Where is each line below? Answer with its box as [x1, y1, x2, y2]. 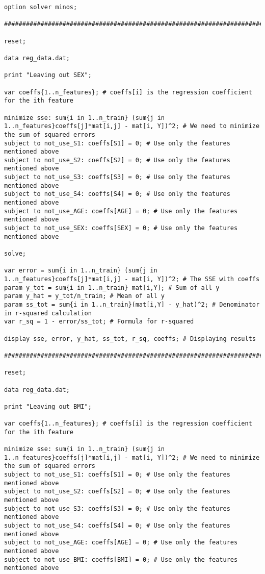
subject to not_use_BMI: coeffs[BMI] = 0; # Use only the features [4, 556, 238, 563]
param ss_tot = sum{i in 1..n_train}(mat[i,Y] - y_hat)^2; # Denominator [4, 301, 260, 308]
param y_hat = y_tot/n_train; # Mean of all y [4, 292, 165, 300]
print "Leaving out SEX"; [4, 71, 92, 79]
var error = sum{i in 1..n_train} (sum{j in [4, 267, 157, 274]
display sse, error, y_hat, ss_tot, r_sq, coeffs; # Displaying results [4, 335, 256, 342]
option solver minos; [4, 4, 77, 11]
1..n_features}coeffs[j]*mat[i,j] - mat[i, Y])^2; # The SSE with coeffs [4, 276, 260, 283]
